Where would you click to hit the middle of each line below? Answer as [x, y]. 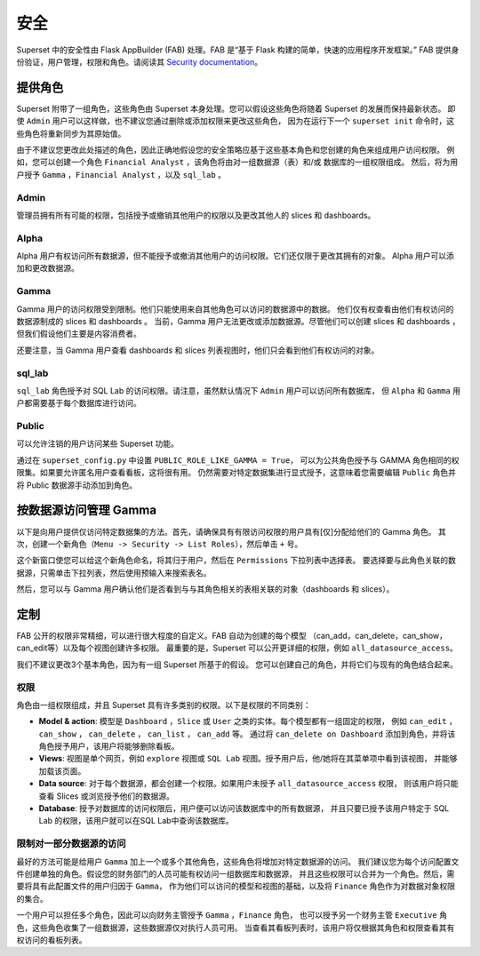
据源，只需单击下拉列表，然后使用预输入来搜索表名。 [114, 572]
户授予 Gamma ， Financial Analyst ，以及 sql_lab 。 [121, 174]
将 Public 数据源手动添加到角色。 [77, 485]
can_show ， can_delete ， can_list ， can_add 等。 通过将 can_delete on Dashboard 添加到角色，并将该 [247, 734]
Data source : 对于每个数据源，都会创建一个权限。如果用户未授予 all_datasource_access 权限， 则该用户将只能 [248, 784]
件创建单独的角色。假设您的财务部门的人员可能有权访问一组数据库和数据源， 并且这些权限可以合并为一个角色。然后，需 [236, 873]
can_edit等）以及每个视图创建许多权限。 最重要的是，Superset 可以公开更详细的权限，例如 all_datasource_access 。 [237, 648]
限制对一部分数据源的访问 [71, 844]
